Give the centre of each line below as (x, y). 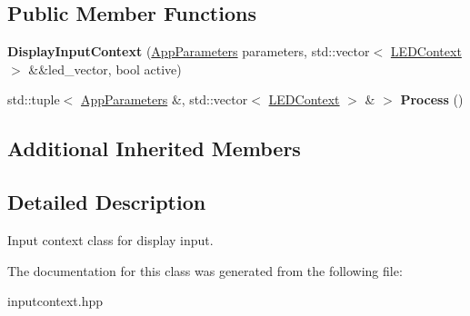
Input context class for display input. (110, 239)
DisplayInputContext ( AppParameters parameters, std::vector (189, 51)
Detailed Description (107, 202)
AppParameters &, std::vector (164, 99)
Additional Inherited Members (154, 148)
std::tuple (34, 99)
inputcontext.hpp (55, 301)
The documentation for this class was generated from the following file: (205, 270)
